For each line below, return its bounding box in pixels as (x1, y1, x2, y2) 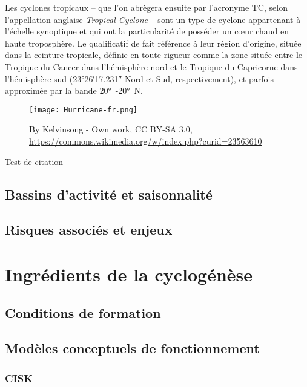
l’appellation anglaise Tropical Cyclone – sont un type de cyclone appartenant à (5, 13, 301, 25)
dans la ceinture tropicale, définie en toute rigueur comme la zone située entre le (5, 48, 303, 61)
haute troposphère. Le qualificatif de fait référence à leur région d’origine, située (5, 36, 302, 49)
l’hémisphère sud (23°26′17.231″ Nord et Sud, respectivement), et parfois (5, 72, 274, 85)
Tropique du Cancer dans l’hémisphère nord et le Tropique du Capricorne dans (5, 60, 298, 73)
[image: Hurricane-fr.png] (29, 105, 137, 114)
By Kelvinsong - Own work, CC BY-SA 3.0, (29, 123, 193, 135)
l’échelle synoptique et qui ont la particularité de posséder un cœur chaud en (5, 25, 289, 37)
